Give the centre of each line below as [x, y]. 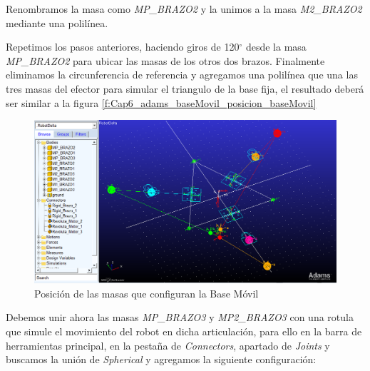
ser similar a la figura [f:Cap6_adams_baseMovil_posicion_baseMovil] [161, 102]
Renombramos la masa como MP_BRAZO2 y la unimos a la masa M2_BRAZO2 [184, 9]
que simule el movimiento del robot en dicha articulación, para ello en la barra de [184, 331]
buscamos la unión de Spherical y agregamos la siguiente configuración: [161, 359]
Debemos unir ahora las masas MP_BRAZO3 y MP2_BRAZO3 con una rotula [180, 317]
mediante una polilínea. [57, 22]
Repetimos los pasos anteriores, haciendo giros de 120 [123, 47]
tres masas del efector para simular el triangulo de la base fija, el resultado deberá [185, 88]
